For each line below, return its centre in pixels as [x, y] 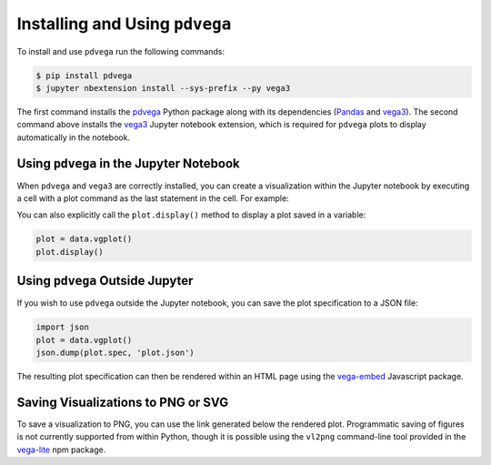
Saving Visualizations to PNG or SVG [123, 402]
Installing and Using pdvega [124, 24]
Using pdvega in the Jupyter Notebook [128, 163]
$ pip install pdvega [84, 76]
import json [63, 327]
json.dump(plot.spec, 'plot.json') [115, 353]
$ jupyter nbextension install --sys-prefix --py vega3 [163, 88]
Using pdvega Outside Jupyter [105, 281]
